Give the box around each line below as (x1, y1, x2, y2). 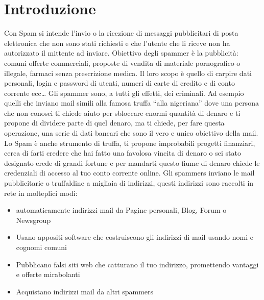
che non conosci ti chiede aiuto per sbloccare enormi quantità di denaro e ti (4, 107, 241, 118)
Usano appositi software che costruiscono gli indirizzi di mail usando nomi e (16, 232, 253, 242)
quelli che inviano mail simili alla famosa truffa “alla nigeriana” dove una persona (4, 97, 259, 108)
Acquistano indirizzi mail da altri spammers (16, 286, 154, 296)
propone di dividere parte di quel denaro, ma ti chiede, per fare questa (4, 117, 225, 128)
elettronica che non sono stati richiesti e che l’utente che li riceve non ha (4, 37, 230, 48)
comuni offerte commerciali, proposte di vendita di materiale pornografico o (4, 57, 241, 68)
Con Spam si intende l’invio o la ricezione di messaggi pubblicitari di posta (4, 28, 238, 38)
